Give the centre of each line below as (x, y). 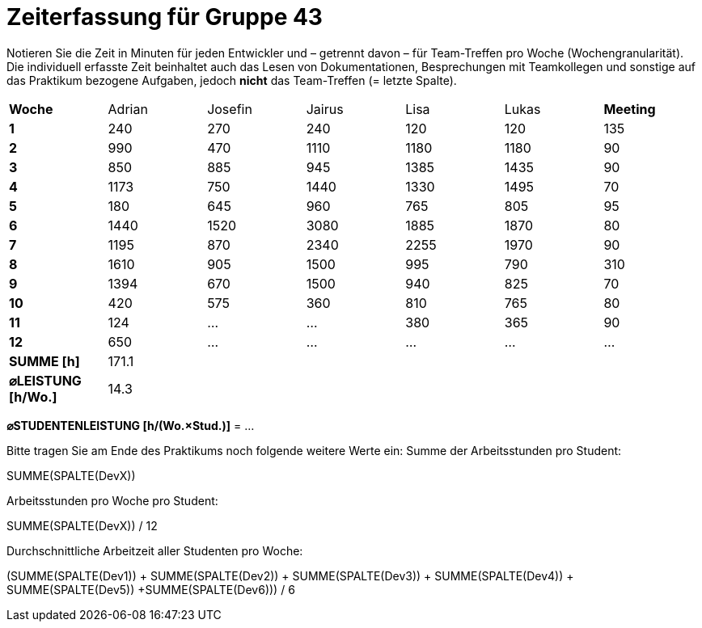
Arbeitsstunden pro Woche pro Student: (112, 500)
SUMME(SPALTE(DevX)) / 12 (82, 525)
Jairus (325, 109)
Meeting (630, 109)
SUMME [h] (44, 361)
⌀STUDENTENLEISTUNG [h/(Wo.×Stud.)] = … (131, 425)
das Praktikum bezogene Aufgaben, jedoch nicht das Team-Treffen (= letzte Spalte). (232, 80)
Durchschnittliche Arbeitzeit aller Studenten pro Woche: (155, 550)
